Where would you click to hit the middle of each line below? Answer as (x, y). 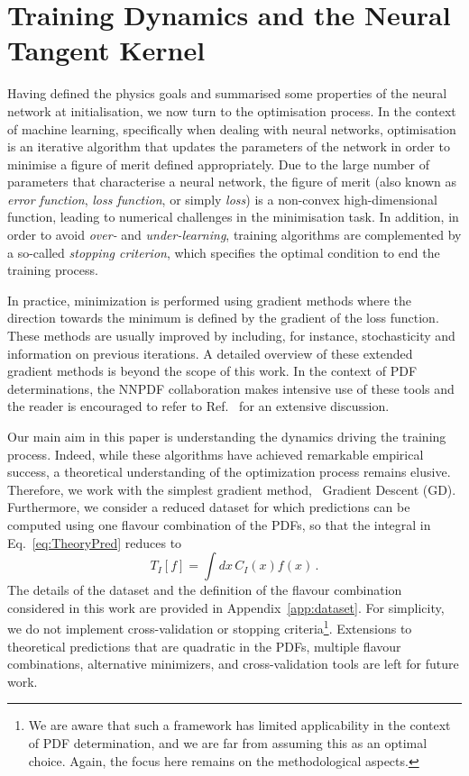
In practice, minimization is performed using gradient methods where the (210, 300)
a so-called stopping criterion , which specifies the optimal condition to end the (224, 252)
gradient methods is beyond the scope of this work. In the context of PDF (212, 371)
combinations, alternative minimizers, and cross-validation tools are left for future (233, 664)
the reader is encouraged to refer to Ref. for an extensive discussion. (198, 406)
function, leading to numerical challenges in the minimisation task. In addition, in (233, 217)
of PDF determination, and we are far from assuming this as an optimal (228, 742)
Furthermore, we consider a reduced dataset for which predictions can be (209, 507)
